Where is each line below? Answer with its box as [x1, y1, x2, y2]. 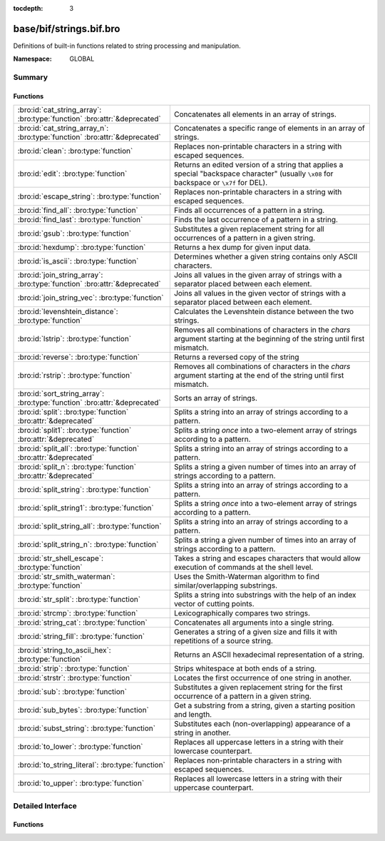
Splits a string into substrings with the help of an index [173, 590, 356, 600]
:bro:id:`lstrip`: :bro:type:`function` [17, 334, 132, 344]
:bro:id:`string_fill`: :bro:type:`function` [17, 632, 145, 642]
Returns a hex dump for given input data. [173, 243, 312, 253]
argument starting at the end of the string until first [173, 371, 344, 381]
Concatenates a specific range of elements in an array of [173, 124, 365, 134]
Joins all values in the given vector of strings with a [173, 288, 346, 298]
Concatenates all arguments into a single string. [173, 618, 334, 628]
